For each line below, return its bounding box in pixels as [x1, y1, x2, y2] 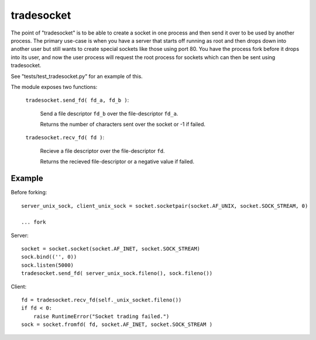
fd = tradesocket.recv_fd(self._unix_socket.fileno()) [21, 297, 182, 304]
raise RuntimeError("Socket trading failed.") [33, 313, 170, 320]
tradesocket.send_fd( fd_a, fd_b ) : [25, 97, 129, 104]
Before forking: [11, 189, 47, 196]
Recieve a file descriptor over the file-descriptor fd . [40, 147, 165, 154]
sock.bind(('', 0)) [21, 253, 77, 260]
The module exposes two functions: [11, 83, 98, 90]
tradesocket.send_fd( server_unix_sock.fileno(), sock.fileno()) [21, 270, 213, 277]
